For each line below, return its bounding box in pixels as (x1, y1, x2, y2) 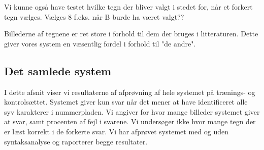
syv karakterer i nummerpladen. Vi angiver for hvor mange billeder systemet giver (4, 106, 260, 117)
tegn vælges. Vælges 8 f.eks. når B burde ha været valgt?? (4, 11, 184, 22)
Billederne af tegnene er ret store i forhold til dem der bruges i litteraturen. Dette (4, 28, 258, 39)
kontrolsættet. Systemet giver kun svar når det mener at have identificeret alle (4, 96, 248, 107)
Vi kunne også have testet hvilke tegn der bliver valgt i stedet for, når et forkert (4, 2, 253, 12)
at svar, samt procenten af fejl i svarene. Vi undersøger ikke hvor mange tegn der (4, 116, 256, 127)
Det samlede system (4, 63, 112, 78)
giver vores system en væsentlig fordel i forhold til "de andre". (4, 38, 196, 48)
